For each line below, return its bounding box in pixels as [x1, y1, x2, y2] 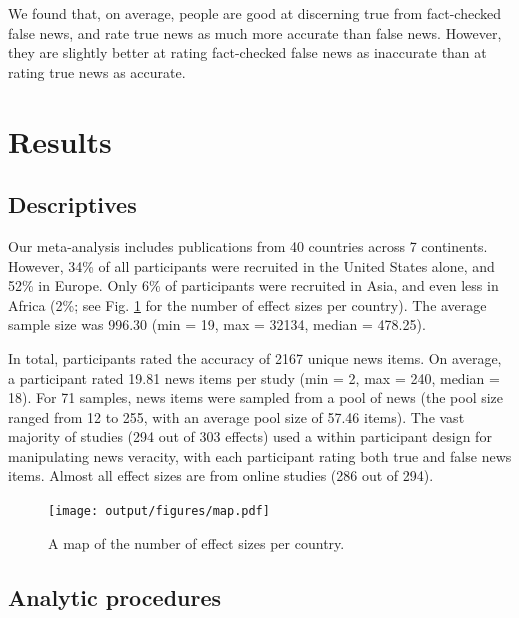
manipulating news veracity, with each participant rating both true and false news [8, 445, 512, 466]
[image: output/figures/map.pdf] [48, 504, 270, 519]
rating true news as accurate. [8, 61, 186, 82]
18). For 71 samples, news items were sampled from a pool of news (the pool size [8, 387, 504, 408]
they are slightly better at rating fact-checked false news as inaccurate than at [8, 42, 487, 63]
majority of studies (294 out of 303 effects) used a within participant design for [8, 426, 492, 447]
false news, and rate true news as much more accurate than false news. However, [8, 22, 502, 43]
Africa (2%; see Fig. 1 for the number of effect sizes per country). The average [8, 294, 487, 315]
